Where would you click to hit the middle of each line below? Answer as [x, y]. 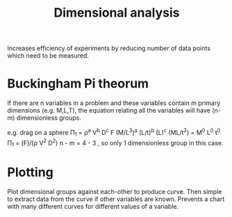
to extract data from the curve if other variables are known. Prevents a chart [116, 199]
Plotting [30, 172]
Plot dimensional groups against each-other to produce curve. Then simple [115, 191]
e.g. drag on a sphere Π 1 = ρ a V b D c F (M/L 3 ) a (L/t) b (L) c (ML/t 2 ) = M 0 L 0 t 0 [114, 133]
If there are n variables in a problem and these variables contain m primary [114, 103]
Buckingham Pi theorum [78, 84]
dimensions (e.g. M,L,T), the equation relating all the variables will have [109, 111]
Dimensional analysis [117, 13]
